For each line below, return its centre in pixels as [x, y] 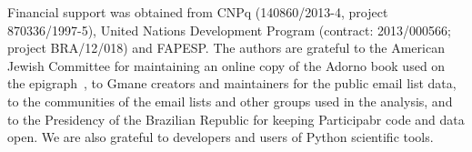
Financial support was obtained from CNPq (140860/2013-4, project [198, 12]
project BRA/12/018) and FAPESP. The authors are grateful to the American [226, 48]
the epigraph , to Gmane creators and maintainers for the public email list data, [232, 83]
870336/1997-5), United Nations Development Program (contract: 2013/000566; [229, 30]
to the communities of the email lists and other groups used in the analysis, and [230, 101]
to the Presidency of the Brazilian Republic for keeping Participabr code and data [236, 119]
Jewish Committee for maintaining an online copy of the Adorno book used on [226, 65]
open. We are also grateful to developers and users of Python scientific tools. [221, 137]
